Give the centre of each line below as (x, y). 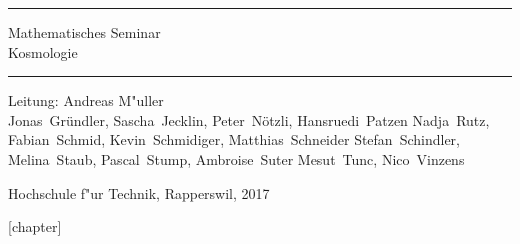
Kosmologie (43, 51)
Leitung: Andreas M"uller (86, 100)
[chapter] (35, 226)
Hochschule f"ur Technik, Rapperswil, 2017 (139, 192)
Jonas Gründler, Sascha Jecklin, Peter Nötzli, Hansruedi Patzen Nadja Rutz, (249, 119)
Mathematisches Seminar (84, 32)
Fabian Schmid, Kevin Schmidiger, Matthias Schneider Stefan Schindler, (234, 139)
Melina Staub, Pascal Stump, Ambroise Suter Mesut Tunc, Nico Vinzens (236, 158)
